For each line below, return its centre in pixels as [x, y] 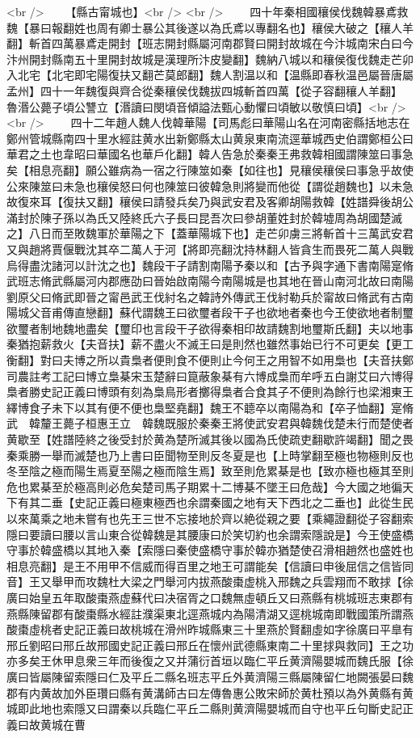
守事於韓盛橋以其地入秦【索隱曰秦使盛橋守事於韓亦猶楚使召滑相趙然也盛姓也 [210, 550]
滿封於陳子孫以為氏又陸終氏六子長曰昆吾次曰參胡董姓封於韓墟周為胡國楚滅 [204, 217]
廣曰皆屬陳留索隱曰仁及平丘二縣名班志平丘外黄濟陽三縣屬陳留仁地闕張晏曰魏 [210, 676]
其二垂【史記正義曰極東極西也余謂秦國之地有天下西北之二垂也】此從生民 [221, 502]
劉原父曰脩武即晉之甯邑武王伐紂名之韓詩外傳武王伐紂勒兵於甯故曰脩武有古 [204, 296]
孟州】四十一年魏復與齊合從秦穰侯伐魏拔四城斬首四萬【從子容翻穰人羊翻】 [202, 90]
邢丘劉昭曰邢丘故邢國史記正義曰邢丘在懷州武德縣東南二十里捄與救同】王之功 [210, 645]
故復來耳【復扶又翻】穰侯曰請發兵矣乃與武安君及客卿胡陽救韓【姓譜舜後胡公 [210, 202]
